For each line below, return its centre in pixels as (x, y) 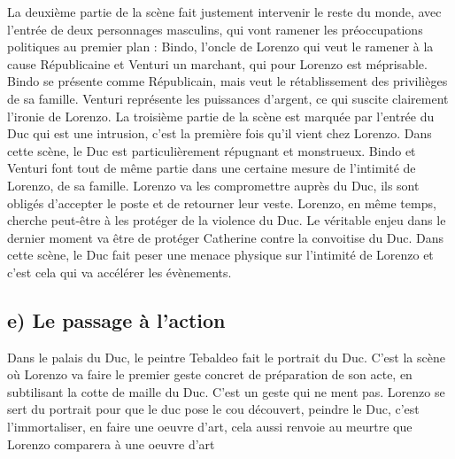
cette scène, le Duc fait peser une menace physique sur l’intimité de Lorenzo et (220, 255)
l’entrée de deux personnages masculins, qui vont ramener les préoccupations (215, 29)
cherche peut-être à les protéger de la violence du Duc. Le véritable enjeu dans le (227, 220)
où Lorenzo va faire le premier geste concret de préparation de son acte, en (210, 374)
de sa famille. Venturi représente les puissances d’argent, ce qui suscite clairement (228, 98)
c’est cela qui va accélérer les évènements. (120, 272)
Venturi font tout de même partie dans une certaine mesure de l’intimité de (212, 168)
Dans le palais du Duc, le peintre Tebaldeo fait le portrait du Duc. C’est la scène (226, 357)
